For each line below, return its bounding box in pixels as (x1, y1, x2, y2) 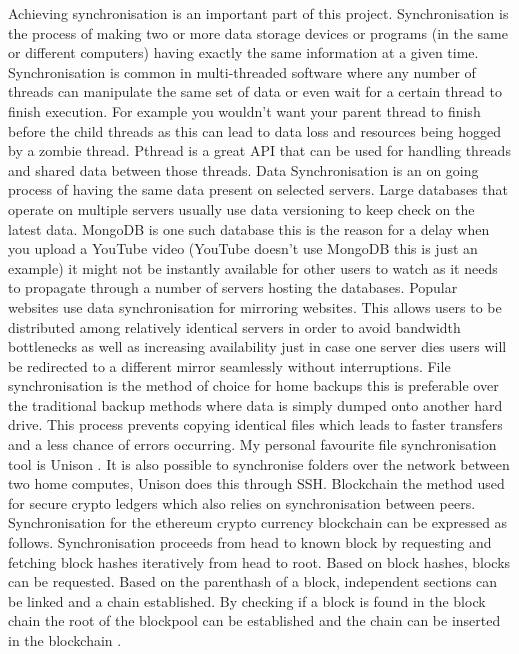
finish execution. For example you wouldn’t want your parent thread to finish (8, 100, 481, 121)
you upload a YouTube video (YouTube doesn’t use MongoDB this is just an (8, 238, 478, 259)
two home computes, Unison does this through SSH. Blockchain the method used (8, 473, 505, 494)
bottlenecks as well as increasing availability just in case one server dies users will (8, 336, 507, 357)
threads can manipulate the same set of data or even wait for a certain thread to (8, 81, 502, 102)
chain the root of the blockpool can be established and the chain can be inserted (8, 610, 501, 631)
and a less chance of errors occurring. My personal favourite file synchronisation (8, 434, 497, 455)
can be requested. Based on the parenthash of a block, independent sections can (8, 571, 498, 592)
